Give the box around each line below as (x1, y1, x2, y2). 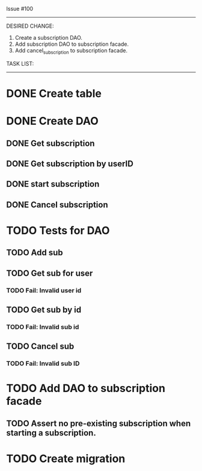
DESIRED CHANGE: (6, 22, 54, 30)
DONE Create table (6, 87, 102, 100)
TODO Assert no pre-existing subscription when (6, 418, 191, 428)
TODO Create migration (6, 452, 126, 466)
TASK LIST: (6, 60, 34, 67)
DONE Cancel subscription (6, 199, 108, 210)
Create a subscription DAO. (14, 34, 83, 41)
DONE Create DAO (6, 114, 99, 128)
